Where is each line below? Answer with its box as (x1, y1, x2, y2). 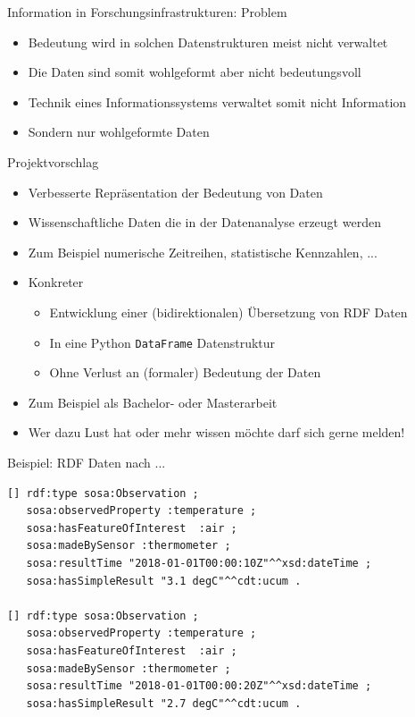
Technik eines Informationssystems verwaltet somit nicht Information (28, 92, 407, 111)
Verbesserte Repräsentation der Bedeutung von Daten (28, 182, 323, 201)
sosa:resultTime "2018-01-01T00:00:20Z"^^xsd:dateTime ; (26, 679, 372, 693)
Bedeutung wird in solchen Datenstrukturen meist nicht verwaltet (28, 32, 388, 51)
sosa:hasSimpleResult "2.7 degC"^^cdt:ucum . (26, 696, 302, 710)
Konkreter (28, 273, 84, 291)
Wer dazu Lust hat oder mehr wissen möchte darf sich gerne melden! (28, 423, 405, 442)
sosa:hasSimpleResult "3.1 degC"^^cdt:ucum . (26, 574, 302, 587)
